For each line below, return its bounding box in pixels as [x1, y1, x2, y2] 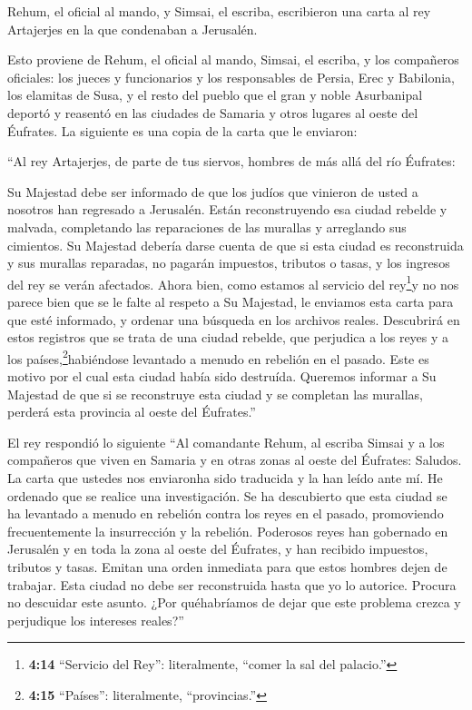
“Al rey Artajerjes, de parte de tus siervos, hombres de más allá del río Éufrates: [7, 152, 456, 171]
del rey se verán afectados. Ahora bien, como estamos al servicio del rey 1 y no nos [7, 271, 459, 293]
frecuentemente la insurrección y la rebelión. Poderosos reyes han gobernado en [7, 521, 448, 540]
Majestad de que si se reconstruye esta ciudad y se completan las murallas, [7, 384, 424, 403]
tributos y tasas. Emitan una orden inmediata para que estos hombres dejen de [7, 557, 447, 576]
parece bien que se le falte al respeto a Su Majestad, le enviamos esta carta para [7, 291, 454, 311]
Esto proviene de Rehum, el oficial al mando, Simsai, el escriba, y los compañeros [7, 50, 459, 69]
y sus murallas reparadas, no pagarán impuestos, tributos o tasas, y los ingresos [7, 253, 450, 272]
